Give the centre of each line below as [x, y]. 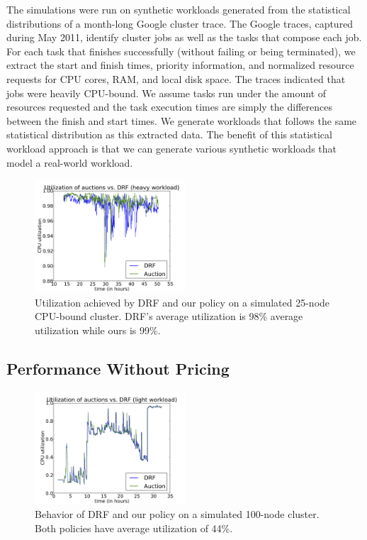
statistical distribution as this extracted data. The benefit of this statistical [169, 134]
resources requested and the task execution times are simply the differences [169, 107]
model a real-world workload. [70, 162]
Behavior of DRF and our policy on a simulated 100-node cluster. [177, 514]
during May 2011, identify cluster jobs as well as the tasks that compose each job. [184, 37]
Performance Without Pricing [118, 368]
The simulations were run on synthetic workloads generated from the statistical [179, 9]
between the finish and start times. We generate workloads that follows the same [182, 120]
